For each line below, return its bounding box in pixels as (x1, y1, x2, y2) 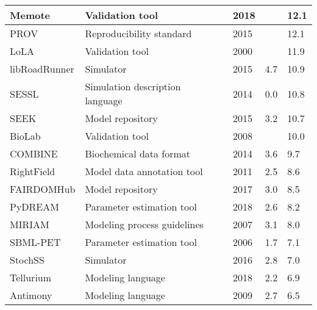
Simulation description (85, 79, 181, 93)
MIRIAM (10, 217, 49, 231)
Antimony (10, 288, 52, 302)
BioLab (10, 129, 41, 143)
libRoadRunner (10, 62, 74, 76)
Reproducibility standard (85, 26, 192, 40)
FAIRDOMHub (10, 182, 76, 196)
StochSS (10, 253, 45, 267)
